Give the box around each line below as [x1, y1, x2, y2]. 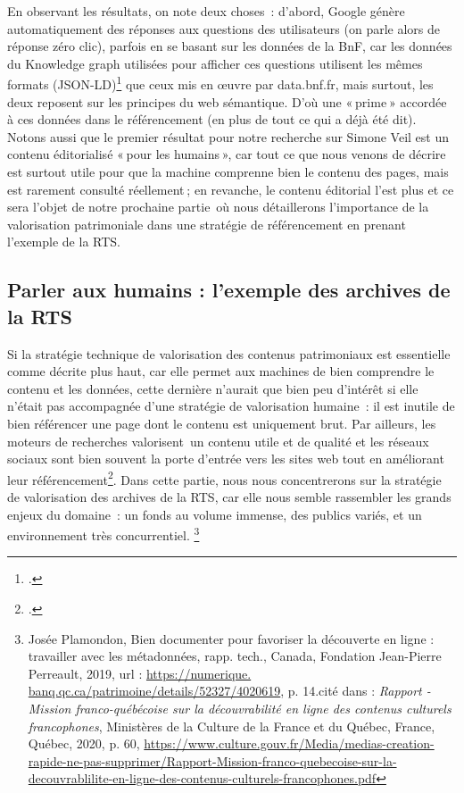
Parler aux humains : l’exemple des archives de [7, 276, 451, 304]
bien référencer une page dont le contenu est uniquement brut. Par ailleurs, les [7, 413, 436, 432]
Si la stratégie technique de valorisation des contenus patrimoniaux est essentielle [7, 344, 451, 363]
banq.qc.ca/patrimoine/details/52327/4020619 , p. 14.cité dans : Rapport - [28, 681, 431, 700]
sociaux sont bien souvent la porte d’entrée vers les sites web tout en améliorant [7, 449, 444, 468]
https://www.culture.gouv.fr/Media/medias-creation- [144, 734, 435, 753]
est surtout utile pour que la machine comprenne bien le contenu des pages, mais [7, 163, 449, 180]
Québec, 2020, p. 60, [28, 734, 140, 753]
